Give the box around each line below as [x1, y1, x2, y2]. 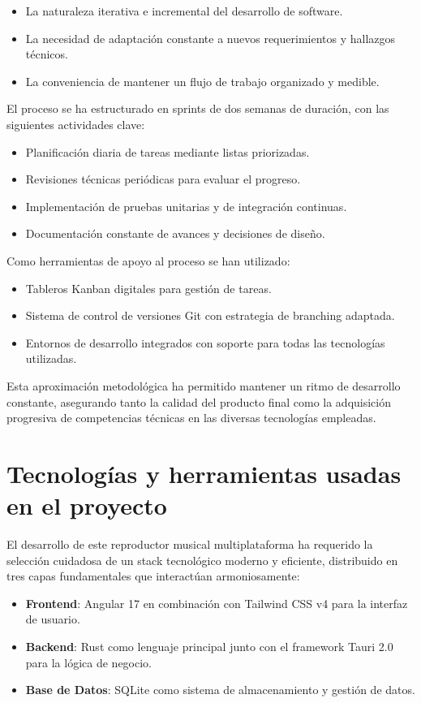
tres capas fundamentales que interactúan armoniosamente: [6, 567, 300, 584]
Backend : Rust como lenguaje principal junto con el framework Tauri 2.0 [25, 637, 393, 654]
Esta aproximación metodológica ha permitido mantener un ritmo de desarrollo [6, 377, 401, 394]
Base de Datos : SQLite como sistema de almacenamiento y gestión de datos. [25, 681, 415, 698]
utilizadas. [25, 350, 77, 367]
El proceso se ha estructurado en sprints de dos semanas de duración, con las [6, 100, 389, 117]
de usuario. [25, 610, 80, 628]
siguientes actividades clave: [6, 115, 145, 132]
